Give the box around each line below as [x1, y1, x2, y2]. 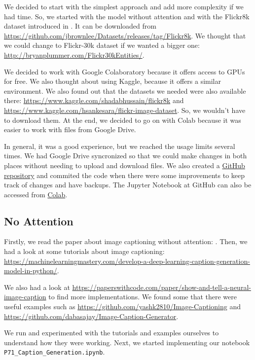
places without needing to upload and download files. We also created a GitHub [4, 160, 245, 170]
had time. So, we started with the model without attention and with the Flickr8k [4, 11, 250, 21]
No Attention [4, 213, 73, 228]
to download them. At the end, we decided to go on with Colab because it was [4, 114, 241, 125]
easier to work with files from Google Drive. [4, 124, 136, 135]
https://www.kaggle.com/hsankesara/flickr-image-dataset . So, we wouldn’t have [4, 105, 246, 115]
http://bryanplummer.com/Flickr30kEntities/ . [4, 49, 145, 60]
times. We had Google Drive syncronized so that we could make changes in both [4, 150, 247, 161]
